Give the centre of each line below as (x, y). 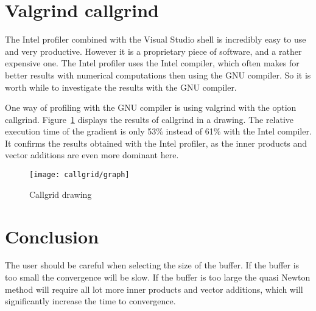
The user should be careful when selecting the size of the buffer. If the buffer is (152, 265)
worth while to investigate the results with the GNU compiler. (121, 87)
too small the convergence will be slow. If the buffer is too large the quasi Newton (158, 277)
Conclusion (52, 236)
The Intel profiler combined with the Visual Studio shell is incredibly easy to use (156, 39)
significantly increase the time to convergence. (90, 301)
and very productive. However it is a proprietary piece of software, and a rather (153, 51)
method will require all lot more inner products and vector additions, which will (154, 289)
